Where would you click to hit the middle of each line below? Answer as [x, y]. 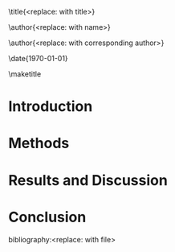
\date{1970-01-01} [38, 58]
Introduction [51, 107]
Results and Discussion [88, 180]
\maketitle [25, 74]
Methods [39, 143]
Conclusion [47, 217]
